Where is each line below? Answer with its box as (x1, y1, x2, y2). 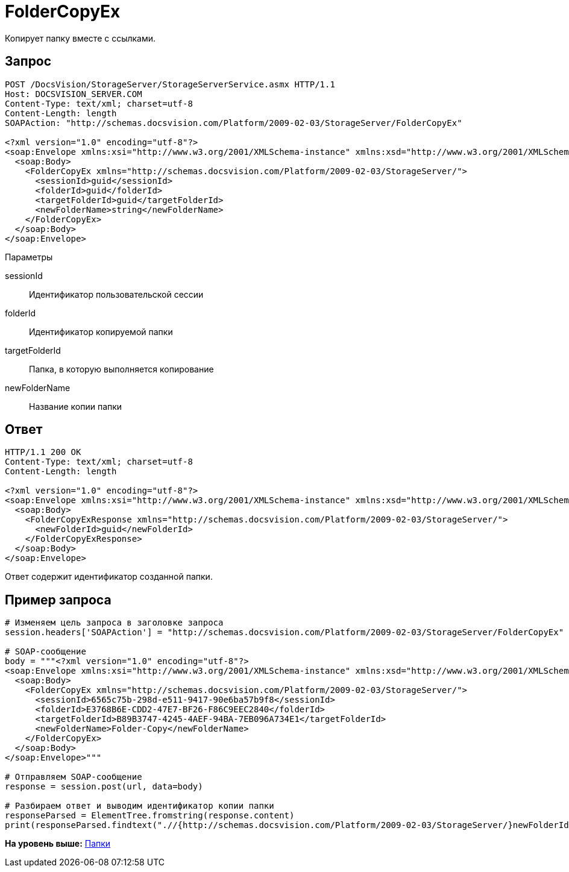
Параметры (5, 251, 53, 262)
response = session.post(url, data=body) (5, 782, 203, 792)
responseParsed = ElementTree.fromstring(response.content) (5, 811, 295, 821)
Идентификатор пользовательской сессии (29, 289, 204, 300)
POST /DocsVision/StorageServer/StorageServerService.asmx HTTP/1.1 (5, 79, 335, 89)
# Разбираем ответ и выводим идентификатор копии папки (5, 801, 274, 811)
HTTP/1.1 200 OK (5, 447, 81, 457)
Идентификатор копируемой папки (29, 326, 173, 337)
